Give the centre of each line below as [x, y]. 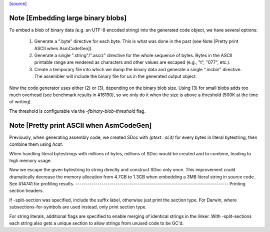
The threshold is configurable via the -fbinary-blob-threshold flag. [77, 111]
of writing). [20, 102]
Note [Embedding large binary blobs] [68, 18]
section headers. [26, 191]
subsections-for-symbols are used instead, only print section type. [78, 207]
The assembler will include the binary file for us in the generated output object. [115, 76]
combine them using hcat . [36, 144]
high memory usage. [30, 160]
